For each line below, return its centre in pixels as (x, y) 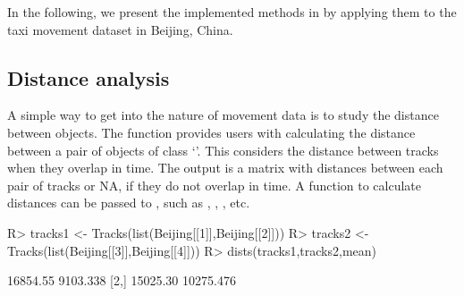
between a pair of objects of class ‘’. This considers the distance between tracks (223, 150)
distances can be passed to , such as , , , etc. (129, 203)
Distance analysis (89, 77)
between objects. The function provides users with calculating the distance (211, 132)
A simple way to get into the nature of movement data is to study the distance (223, 115)
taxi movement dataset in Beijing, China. (120, 29)
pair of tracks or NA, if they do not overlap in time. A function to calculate (215, 185)
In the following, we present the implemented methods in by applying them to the (232, 12)
